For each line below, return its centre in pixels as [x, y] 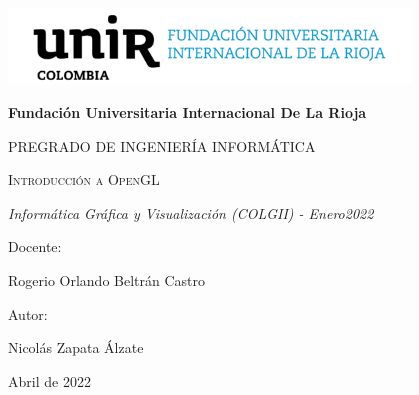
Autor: [28, 313]
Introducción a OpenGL [84, 179]
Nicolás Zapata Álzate [76, 347]
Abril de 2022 [49, 380]
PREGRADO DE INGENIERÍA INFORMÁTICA [162, 145]
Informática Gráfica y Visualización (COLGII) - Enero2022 [191, 212]
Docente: [35, 246]
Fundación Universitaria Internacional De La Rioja [187, 112]
